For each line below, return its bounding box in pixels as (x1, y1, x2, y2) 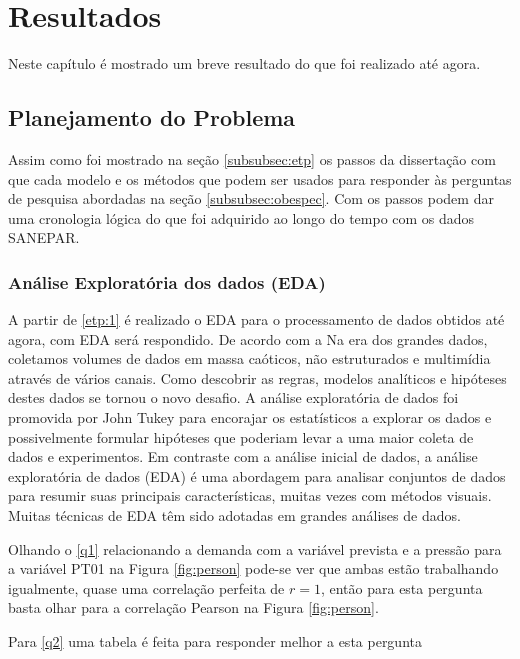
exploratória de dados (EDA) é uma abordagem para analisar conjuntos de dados (8, 465, 506, 486)
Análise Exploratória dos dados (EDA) (8, 269, 326, 294)
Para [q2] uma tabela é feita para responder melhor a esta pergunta (8, 631, 422, 652)
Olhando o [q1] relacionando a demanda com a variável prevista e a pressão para (8, 538, 502, 559)
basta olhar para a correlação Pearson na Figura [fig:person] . (8, 597, 379, 618)
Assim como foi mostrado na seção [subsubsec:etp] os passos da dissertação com (8, 148, 496, 169)
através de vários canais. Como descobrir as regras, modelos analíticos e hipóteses (8, 367, 507, 388)
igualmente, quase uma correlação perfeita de (8, 577, 285, 598)
